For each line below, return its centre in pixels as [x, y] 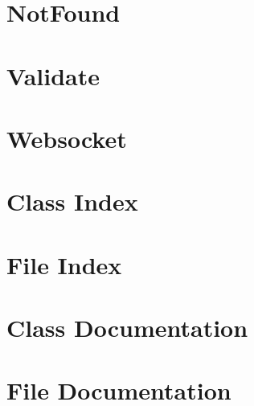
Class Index [72, 201]
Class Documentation [127, 328]
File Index [64, 264]
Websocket [67, 138]
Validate [53, 75]
